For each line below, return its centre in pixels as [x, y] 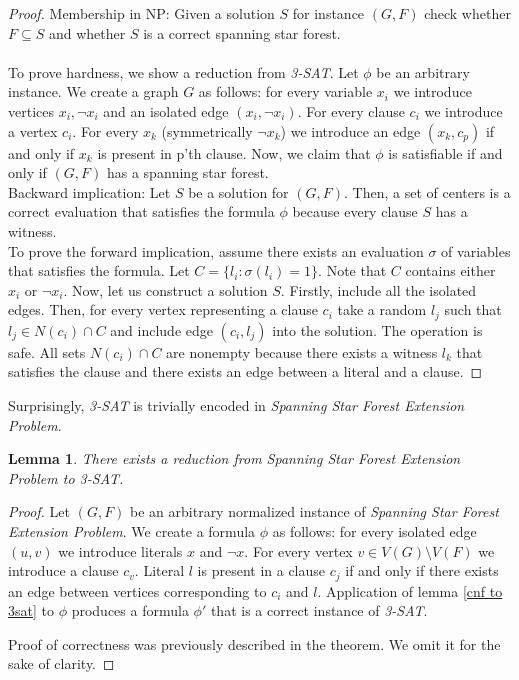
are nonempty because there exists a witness [302, 351]
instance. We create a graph [93, 91]
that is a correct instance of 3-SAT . [319, 610]
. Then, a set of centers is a [427, 191]
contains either [450, 270]
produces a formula [130, 610]
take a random [382, 309]
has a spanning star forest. [187, 172]
